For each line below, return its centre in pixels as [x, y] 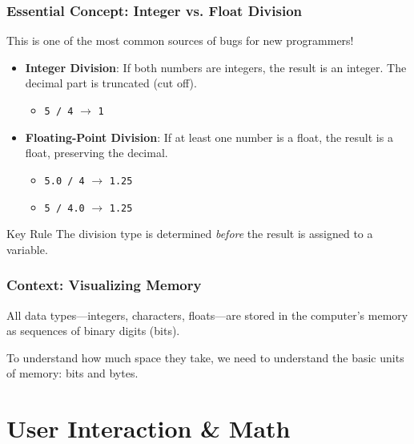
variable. [27, 249]
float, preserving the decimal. [96, 153]
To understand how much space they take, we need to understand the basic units [205, 357]
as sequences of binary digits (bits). [93, 331]
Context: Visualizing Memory [104, 285]
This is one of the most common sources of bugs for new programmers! [180, 40]
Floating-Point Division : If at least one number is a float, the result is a [209, 137]
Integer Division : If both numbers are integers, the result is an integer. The [216, 67]
